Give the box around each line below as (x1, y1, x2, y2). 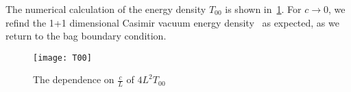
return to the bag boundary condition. (5, 29, 167, 43)
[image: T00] (33, 52, 92, 63)
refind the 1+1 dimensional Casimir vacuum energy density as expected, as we (5, 15, 339, 29)
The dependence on (33, 72, 114, 87)
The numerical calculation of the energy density (5, 2, 206, 16)
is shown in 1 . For (225, 2, 302, 16)
